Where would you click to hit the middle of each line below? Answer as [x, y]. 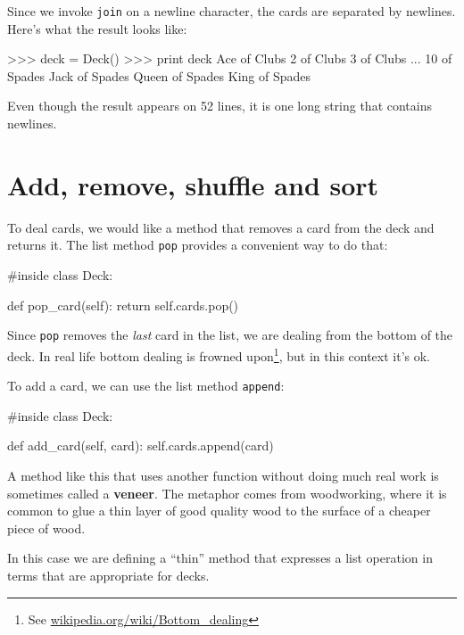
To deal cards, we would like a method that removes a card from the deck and [221, 227]
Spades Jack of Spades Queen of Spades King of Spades [159, 75]
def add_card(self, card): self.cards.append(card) [141, 445]
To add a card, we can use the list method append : [146, 386]
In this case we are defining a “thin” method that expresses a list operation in [220, 558]
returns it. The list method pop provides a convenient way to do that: [198, 245]
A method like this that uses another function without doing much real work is [223, 475]
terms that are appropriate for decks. [108, 575]
